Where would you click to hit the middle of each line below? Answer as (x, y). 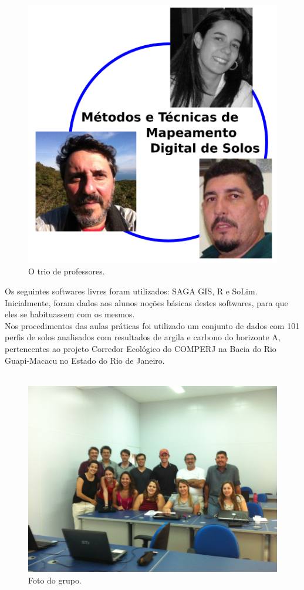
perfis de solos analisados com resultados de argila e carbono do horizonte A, (143, 337)
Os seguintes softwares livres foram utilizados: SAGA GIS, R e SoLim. (131, 291)
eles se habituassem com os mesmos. (70, 314)
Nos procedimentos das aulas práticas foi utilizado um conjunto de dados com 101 (152, 325)
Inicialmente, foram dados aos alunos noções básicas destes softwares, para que (146, 302)
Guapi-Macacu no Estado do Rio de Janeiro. (85, 360)
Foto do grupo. (55, 580)
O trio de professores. (67, 271)
